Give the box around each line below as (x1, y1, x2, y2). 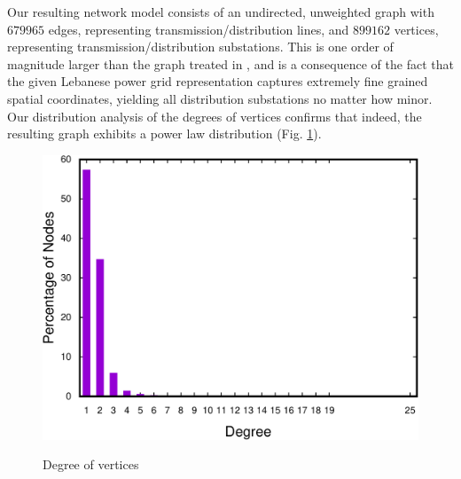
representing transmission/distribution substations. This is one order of (7, 37, 394, 56)
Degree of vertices (43, 455, 139, 474)
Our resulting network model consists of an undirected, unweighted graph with (7, 3, 434, 20)
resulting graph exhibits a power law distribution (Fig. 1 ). (7, 124, 322, 143)
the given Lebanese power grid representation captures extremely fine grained (7, 72, 428, 90)
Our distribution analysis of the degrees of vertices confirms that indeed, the (7, 106, 422, 125)
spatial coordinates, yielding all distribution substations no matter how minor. (7, 89, 433, 107)
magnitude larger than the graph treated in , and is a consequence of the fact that (7, 54, 454, 73)
